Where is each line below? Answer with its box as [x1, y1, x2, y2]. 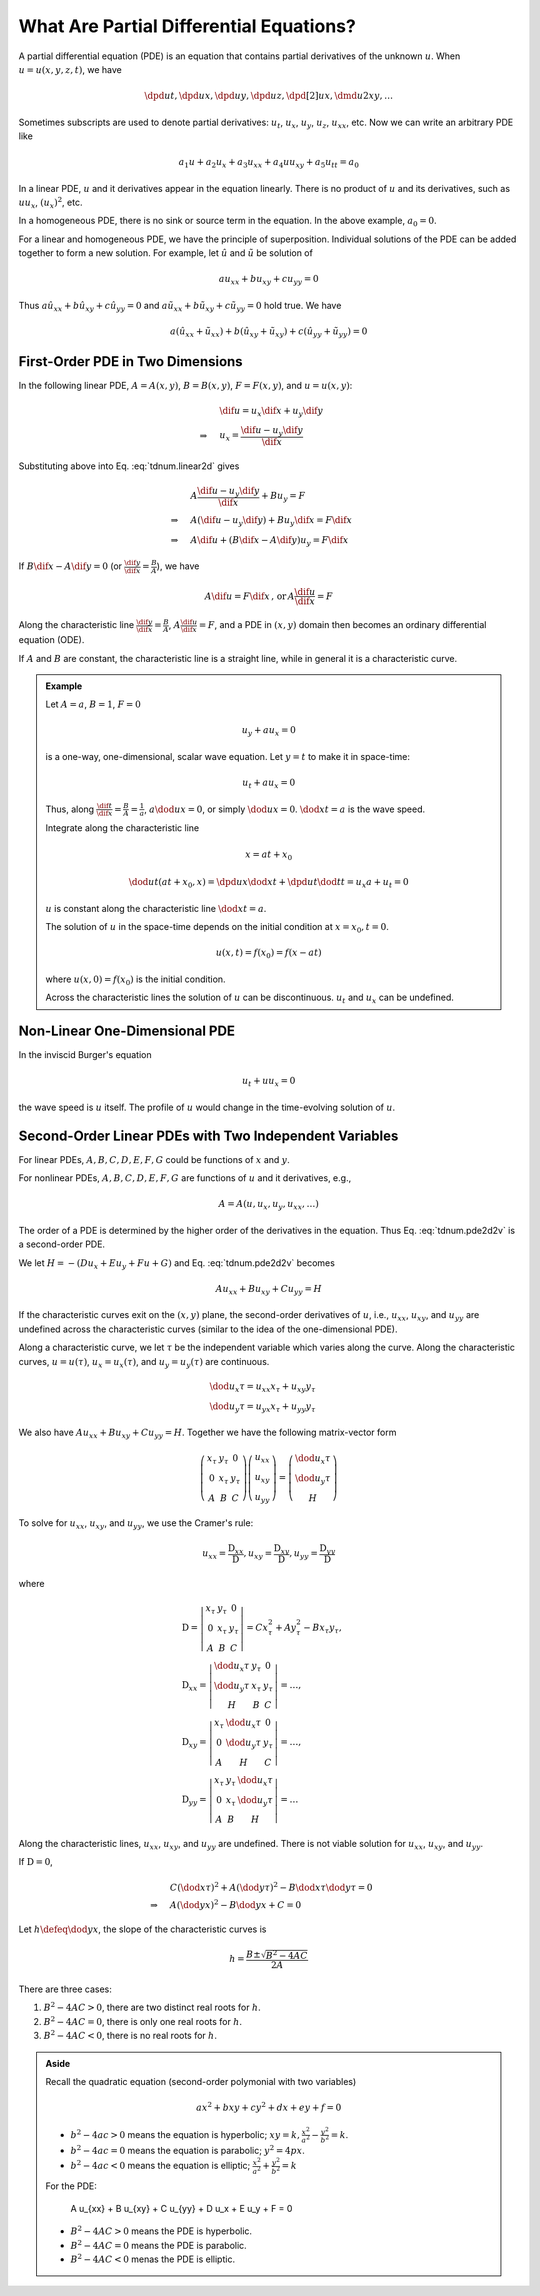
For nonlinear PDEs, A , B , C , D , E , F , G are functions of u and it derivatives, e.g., [18, 1172, 352, 1184]
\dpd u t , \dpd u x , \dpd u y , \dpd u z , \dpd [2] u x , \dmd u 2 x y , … [144, 90, 394, 102]
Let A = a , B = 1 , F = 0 [45, 698, 142, 710]
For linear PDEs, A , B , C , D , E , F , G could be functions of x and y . [18, 1153, 290, 1165]
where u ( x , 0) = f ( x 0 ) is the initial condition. [45, 973, 226, 987]
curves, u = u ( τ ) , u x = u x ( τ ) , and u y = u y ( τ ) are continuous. [18, 1355, 270, 1370]
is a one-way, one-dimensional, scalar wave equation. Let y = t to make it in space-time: [45, 751, 410, 763]
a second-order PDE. [18, 1238, 105, 1250]
